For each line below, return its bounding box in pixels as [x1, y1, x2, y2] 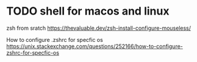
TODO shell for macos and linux [6, 4, 170, 18]
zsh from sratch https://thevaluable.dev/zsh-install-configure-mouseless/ [6, 24, 191, 32]
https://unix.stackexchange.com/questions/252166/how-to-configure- [6, 43, 183, 50]
